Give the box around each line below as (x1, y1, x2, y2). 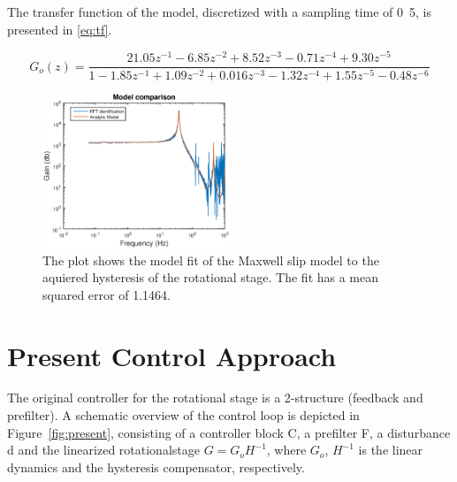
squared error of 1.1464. (42, 285, 171, 303)
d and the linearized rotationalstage (7, 440, 200, 459)
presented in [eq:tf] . (7, 19, 112, 38)
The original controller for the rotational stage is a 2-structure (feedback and (7, 388, 423, 407)
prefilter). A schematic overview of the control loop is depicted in (7, 406, 360, 425)
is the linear (358, 440, 423, 459)
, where (266, 440, 307, 459)
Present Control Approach (7, 337, 337, 373)
